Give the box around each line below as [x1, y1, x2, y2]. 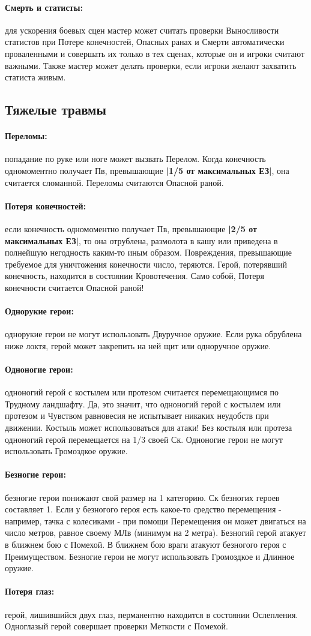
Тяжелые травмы [5, 100, 106, 119]
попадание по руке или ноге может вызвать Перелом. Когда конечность [5, 152, 266, 165]
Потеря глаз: [5, 585, 55, 598]
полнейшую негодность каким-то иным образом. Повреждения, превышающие [5, 246, 292, 259]
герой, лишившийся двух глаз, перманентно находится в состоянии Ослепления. [5, 608, 298, 620]
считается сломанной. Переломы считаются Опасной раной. [5, 176, 224, 188]
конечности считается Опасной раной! [5, 281, 144, 293]
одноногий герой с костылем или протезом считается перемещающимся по [5, 386, 279, 398]
